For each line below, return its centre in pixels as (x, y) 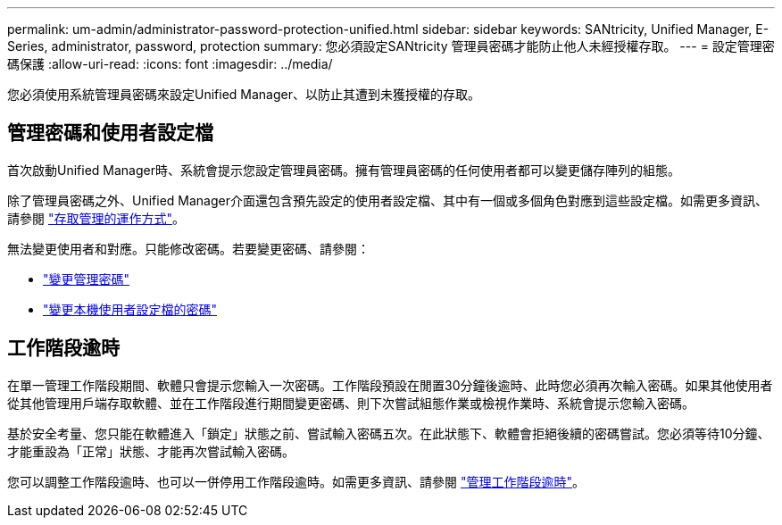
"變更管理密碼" (87, 279)
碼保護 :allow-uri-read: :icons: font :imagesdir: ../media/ (170, 64)
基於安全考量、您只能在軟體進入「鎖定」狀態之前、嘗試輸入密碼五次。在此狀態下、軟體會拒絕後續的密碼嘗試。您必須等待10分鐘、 (389, 433)
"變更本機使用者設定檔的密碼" (130, 309)
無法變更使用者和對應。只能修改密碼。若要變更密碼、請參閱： (188, 248)
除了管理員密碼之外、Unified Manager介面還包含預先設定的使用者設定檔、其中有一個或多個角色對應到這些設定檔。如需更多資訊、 (387, 200)
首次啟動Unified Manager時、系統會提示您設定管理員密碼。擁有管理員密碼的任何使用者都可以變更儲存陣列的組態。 (344, 170)
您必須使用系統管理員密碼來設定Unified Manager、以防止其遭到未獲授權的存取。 (244, 94)
